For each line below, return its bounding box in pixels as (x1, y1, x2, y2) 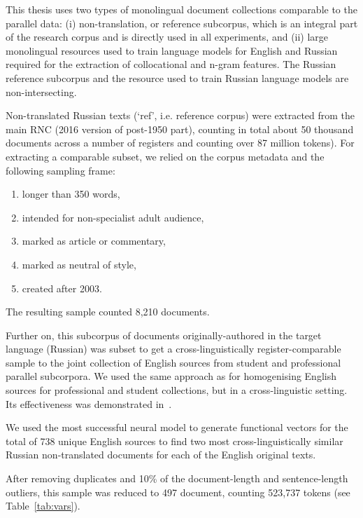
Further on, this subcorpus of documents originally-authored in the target (6, 327, 322, 342)
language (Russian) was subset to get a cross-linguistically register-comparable (6, 341, 341, 356)
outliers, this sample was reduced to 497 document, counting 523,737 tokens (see (6, 484, 350, 499)
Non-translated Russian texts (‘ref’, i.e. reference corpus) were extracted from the (6, 108, 355, 123)
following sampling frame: (6, 163, 115, 177)
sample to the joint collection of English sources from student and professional (6, 355, 341, 369)
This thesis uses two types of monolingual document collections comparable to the (6, 2, 357, 16)
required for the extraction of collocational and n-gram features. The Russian (6, 57, 336, 71)
